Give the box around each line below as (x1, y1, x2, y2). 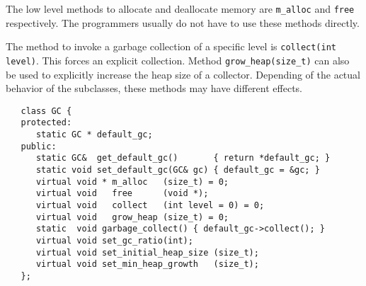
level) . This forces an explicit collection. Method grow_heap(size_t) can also (6, 52, 350, 67)
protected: (21, 118, 72, 128)
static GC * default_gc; (35, 130, 153, 140)
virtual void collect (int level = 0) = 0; (35, 200, 265, 210)
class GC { (21, 105, 72, 116)
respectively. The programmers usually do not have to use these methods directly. (6, 15, 360, 30)
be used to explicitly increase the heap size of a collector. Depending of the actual (6, 67, 360, 81)
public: (21, 141, 57, 151)
